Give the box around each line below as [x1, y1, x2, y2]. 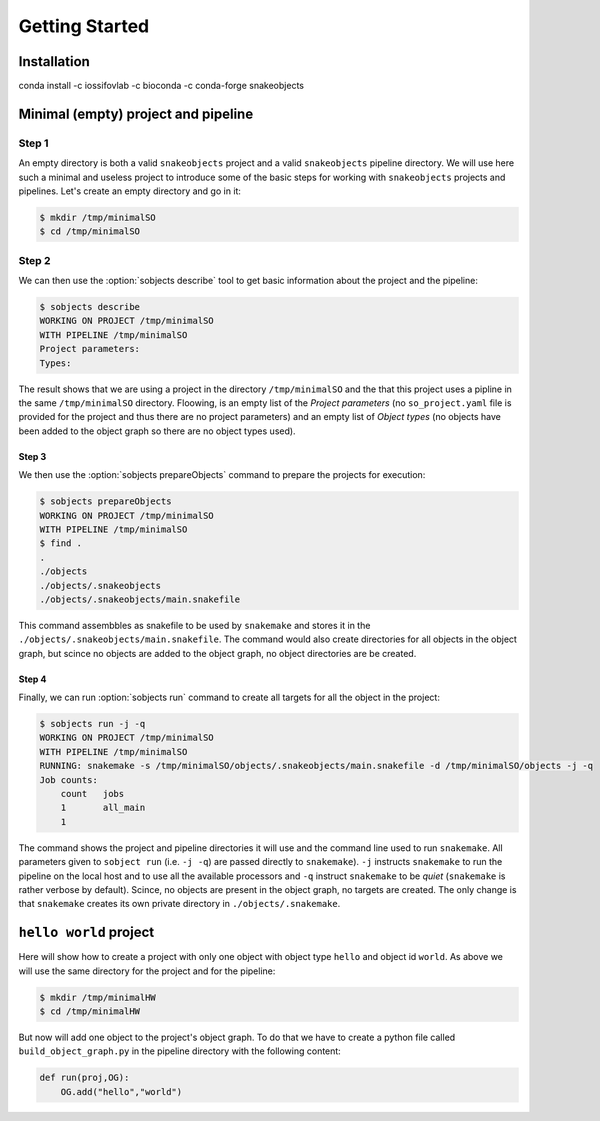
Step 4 [18, 673, 47, 685]
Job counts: [39, 774, 99, 785]
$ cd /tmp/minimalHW [39, 1006, 140, 1017]
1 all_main [60, 802, 146, 814]
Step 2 [18, 253, 51, 267]
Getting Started [18, 15, 150, 37]
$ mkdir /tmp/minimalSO [39, 211, 157, 223]
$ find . [39, 538, 83, 549]
